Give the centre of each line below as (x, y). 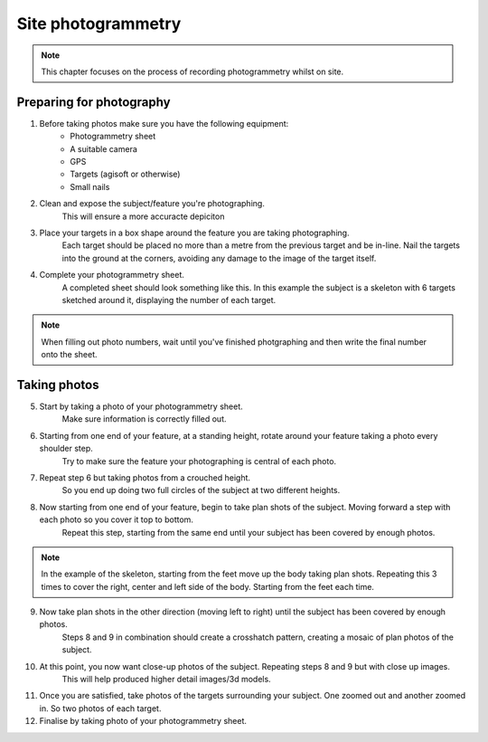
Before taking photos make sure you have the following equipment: (164, 123)
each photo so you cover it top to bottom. (117, 519)
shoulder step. (66, 449)
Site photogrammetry (99, 24)
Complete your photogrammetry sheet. (112, 275)
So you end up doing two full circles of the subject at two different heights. (201, 490)
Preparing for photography (94, 102)
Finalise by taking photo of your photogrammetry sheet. (143, 721)
